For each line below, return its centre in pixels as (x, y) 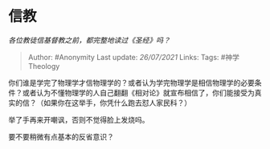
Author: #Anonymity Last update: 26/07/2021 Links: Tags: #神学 (133, 57)
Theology (44, 66)
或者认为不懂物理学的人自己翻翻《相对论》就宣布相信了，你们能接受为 (138, 92)
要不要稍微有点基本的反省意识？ (61, 136)
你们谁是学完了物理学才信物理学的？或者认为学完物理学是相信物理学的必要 (131, 83)
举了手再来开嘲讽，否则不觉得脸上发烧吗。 (79, 119)
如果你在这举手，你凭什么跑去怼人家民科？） (117, 103)
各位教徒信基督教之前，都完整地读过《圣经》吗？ (89, 40)
